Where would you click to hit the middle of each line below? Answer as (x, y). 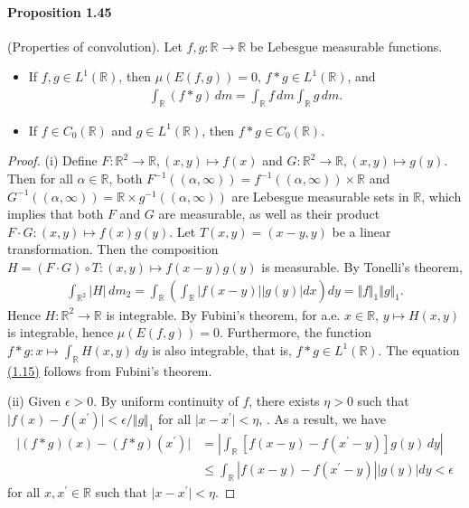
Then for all (40, 178)
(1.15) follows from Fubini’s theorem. (110, 370)
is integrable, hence (61, 332)
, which (441, 196)
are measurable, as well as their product (269, 214)
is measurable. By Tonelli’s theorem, (362, 266)
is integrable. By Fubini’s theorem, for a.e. (223, 314)
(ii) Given (34, 401)
